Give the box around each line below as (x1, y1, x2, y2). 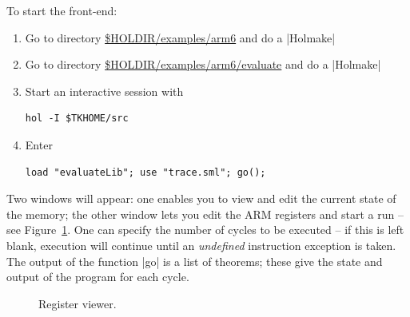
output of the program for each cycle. (6, 268, 189, 285)
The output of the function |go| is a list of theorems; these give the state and (6, 252, 383, 269)
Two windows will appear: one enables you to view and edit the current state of (6, 190, 396, 207)
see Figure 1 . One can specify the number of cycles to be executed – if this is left (6, 221, 404, 238)
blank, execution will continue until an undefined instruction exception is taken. (6, 236, 396, 253)
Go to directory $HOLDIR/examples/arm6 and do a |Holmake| (25, 29, 336, 46)
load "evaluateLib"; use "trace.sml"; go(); (25, 166, 266, 178)
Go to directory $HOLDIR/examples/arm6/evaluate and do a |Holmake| (25, 56, 381, 73)
